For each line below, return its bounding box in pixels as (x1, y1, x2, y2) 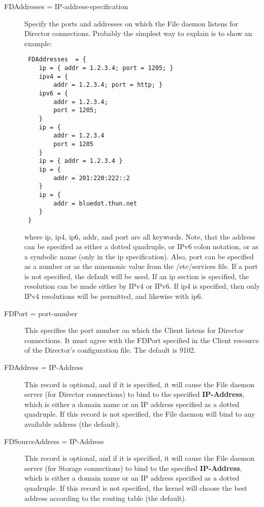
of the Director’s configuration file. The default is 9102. (24, 345, 196, 355)
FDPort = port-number (4, 308, 78, 318)
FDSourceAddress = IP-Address (4, 435, 104, 446)
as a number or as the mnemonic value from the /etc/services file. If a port (24, 261, 258, 272)
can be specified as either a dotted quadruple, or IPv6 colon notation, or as (24, 241, 258, 252)
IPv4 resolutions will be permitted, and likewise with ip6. (24, 291, 203, 301)
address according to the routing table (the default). (24, 492, 187, 503)
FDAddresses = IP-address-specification (4, 1, 128, 11)
